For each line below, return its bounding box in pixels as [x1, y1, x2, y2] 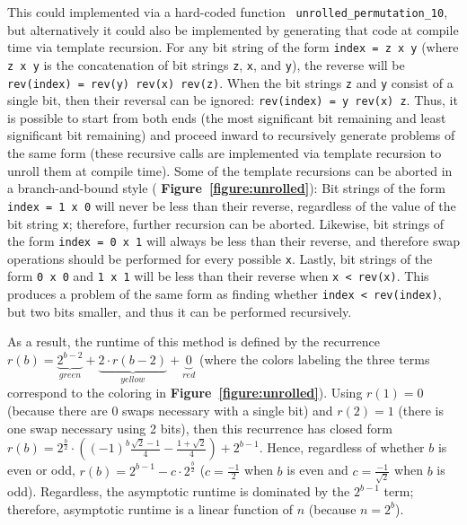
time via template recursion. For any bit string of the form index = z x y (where [7, 38, 459, 57]
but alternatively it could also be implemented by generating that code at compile [7, 20, 459, 39]
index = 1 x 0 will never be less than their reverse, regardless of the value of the [7, 196, 456, 214]
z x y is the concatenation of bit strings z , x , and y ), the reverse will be [7, 55, 405, 74]
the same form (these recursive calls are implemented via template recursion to [7, 144, 442, 162]
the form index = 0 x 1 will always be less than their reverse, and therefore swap [7, 232, 460, 250]
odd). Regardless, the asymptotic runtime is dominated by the [7, 482, 350, 501]
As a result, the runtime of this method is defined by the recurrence [7, 332, 381, 351]
